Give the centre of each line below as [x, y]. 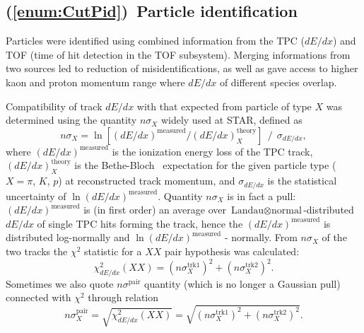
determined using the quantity [71, 120]
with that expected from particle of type [224, 106]
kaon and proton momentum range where [95, 82]
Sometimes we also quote [60, 283]
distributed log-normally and [68, 237]
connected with [39, 297]
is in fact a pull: [262, 195]
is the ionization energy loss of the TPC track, [212, 151]
